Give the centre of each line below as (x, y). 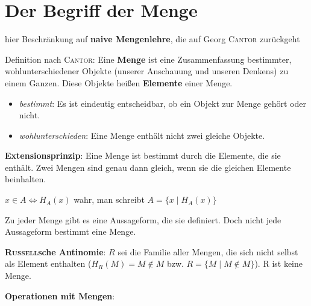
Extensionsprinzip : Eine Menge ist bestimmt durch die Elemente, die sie (143, 155)
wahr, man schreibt (109, 199)
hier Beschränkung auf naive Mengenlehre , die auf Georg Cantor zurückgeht (152, 39)
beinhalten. (26, 179)
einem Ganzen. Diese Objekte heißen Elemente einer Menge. (119, 82)
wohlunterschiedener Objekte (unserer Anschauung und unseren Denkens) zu (147, 71)
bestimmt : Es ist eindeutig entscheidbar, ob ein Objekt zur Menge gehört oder (162, 103)
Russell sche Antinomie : (55, 251)
